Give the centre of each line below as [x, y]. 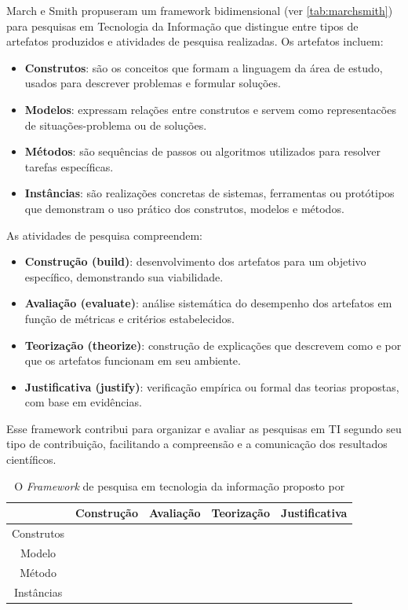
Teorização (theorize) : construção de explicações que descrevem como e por [213, 345]
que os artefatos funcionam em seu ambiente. [133, 360]
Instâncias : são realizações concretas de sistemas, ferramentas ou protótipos [209, 193]
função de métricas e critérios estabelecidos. [129, 318]
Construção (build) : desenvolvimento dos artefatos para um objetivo [195, 261]
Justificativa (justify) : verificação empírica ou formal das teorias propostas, [212, 386]
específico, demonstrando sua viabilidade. [124, 276]
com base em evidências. [83, 402]
